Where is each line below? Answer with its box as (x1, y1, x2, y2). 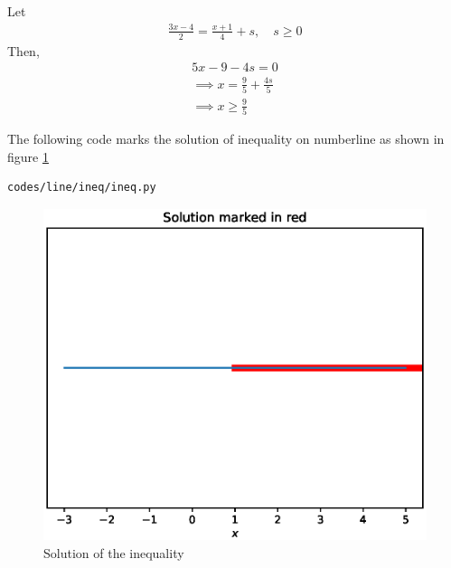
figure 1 (7, 147, 49, 166)
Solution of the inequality (43, 543, 184, 562)
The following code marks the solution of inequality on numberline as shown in (7, 129, 445, 148)
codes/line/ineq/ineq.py (7, 181, 156, 194)
